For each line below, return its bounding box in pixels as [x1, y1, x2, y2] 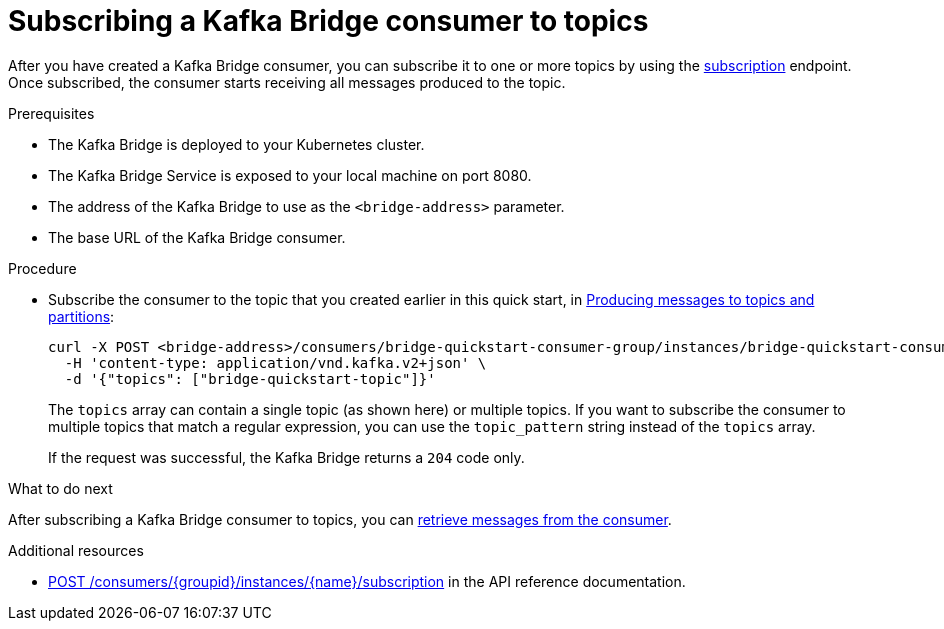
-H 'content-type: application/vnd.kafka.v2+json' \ [64, 354, 487, 371]
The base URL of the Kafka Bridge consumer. [48, 228, 346, 246]
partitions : [48, 307, 115, 325]
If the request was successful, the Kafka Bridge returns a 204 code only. [48, 448, 525, 466]
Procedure [8, 259, 77, 277]
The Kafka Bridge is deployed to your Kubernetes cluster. [48, 135, 425, 153]
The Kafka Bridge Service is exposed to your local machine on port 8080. [48, 166, 532, 184]
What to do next [8, 479, 113, 497]
